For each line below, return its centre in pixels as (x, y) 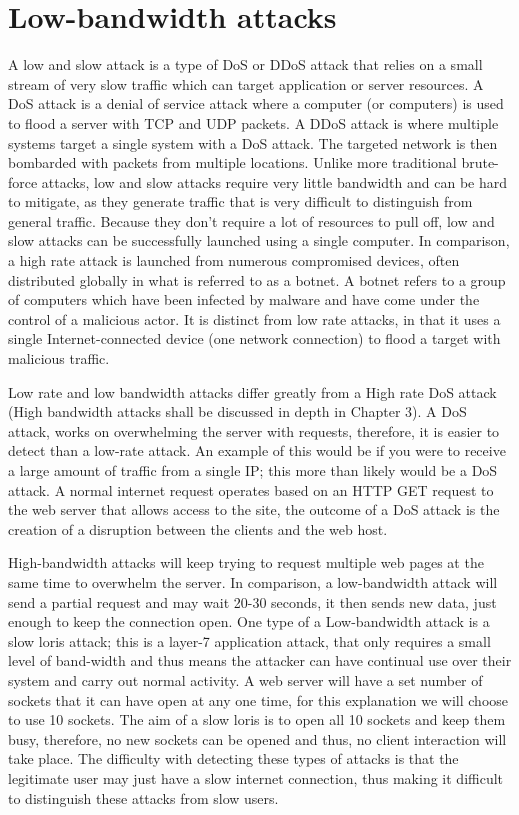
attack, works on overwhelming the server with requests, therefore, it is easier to (254, 430)
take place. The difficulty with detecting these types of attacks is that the (233, 758)
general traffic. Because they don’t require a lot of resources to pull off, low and (251, 220)
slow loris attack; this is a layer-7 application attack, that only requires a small (249, 640)
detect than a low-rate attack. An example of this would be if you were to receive (257, 450)
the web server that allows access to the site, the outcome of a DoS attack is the (254, 509)
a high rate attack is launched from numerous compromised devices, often (234, 260)
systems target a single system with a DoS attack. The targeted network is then (253, 142)
